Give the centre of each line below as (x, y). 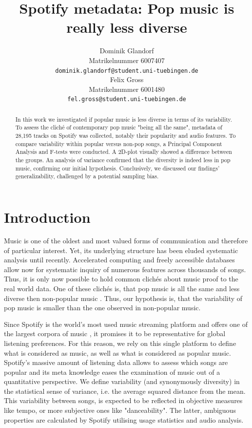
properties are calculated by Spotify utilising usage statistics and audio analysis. (124, 419)
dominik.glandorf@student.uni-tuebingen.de (127, 71)
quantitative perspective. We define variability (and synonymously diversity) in (122, 381)
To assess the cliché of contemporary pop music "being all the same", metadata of (119, 127)
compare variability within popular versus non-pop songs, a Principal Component (119, 143)
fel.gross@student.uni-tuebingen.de (127, 99)
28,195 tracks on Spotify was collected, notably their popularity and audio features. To (126, 136)
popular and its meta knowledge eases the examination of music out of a (112, 372)
